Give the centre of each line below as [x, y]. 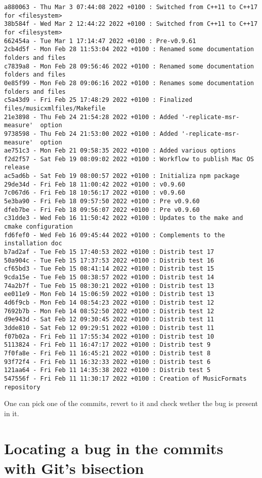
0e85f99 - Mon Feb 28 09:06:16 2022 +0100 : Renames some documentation [129, 83]
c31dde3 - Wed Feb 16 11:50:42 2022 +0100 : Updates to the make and [124, 218]
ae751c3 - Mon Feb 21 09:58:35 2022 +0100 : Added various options [120, 151]
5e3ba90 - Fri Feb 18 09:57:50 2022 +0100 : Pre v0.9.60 [102, 201]
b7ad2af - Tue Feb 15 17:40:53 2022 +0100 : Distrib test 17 [109, 252]
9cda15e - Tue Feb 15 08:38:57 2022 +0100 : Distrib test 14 [109, 277]
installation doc [33, 244]
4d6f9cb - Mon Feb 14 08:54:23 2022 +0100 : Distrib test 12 [109, 302]
